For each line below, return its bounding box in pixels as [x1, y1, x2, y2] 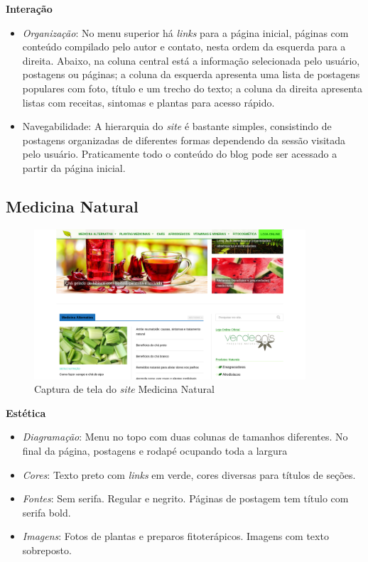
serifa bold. [22, 504, 71, 519]
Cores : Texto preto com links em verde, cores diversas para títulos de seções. [22, 467, 356, 482]
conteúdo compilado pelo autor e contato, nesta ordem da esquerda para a [22, 39, 346, 54]
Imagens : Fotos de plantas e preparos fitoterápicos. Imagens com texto [22, 529, 329, 544]
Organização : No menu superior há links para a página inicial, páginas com [22, 25, 349, 40]
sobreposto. [22, 542, 72, 557]
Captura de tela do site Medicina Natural [34, 382, 215, 396]
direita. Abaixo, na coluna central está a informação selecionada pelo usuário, [22, 53, 360, 67]
